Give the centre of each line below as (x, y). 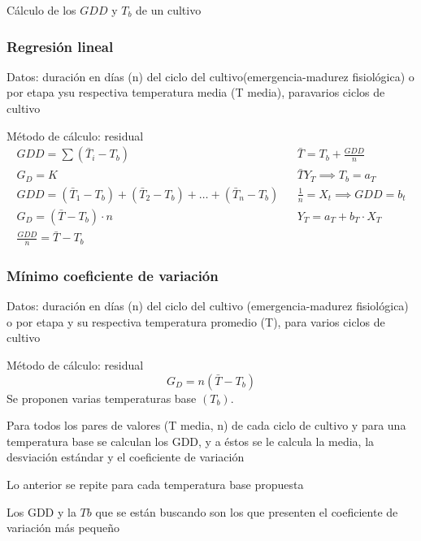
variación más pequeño (63, 528)
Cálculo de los (41, 10)
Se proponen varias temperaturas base (102, 398)
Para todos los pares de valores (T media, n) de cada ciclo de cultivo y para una (206, 425)
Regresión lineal (60, 46)
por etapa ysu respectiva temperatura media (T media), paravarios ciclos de (196, 92)
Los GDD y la (41, 511)
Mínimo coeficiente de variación (113, 275)
